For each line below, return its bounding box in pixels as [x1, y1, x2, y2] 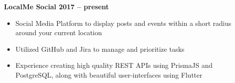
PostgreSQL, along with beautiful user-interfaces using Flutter [15, 69, 202, 80]
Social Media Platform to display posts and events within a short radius [15, 18, 232, 28]
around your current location [15, 27, 102, 38]
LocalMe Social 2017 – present [4, 1, 109, 11]
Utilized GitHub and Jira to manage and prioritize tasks [15, 43, 185, 54]
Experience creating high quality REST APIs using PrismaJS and [15, 60, 213, 70]
